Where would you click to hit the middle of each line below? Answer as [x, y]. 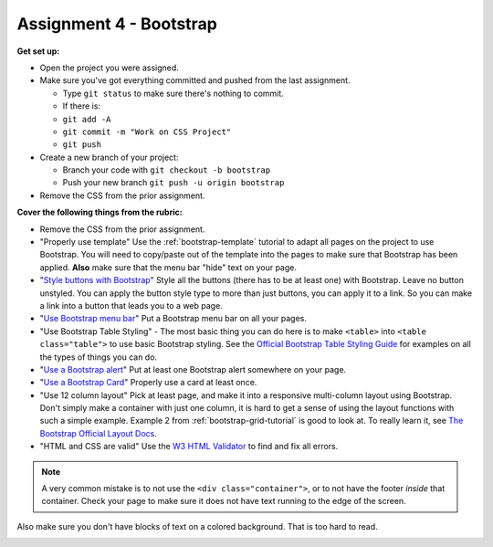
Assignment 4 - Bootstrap [117, 24]
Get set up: [38, 51]
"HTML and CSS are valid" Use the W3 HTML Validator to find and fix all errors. [189, 447]
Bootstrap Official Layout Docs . [98, 433]
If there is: [81, 106]
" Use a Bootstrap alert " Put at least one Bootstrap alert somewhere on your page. [193, 369]
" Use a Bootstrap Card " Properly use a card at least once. [148, 383]
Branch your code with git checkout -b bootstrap [167, 170]
